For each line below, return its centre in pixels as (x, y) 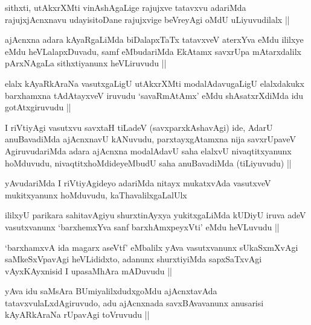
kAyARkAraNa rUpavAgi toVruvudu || (77, 314)
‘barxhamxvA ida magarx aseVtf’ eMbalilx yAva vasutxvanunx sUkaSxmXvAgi (152, 247)
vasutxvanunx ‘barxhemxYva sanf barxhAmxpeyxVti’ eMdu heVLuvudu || (142, 226)
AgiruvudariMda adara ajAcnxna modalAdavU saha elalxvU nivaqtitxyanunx (148, 150)
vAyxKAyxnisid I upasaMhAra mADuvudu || (88, 270)
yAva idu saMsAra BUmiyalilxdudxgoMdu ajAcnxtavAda (111, 291)
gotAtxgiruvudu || (38, 107)
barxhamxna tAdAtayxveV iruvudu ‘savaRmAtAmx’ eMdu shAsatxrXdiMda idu (154, 95)
